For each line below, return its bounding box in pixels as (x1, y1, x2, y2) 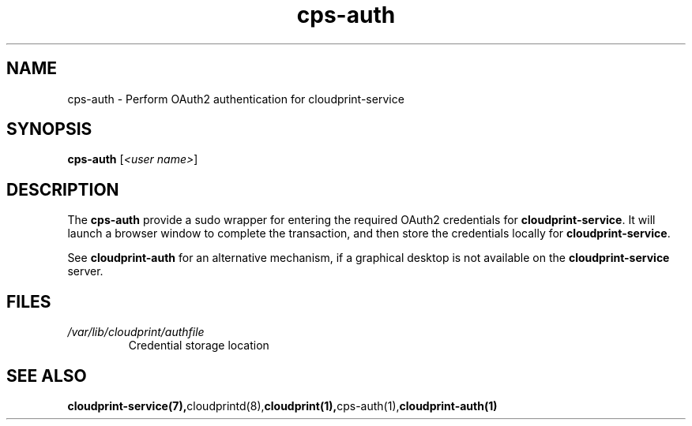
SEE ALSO (6, 365, 87, 386)
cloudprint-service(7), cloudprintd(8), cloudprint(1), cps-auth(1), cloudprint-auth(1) (67, 398, 498, 413)
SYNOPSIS (6, 119, 92, 140)
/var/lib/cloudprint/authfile (67, 325, 205, 339)
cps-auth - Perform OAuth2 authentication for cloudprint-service (67, 92, 404, 106)
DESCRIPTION (6, 179, 119, 200)
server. (67, 264, 103, 278)
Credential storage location (128, 338, 269, 353)
